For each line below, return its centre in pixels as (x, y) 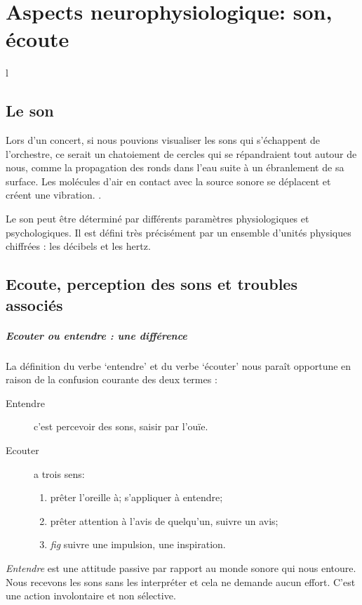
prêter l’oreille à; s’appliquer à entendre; (136, 497)
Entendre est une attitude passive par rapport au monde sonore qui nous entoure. (181, 567)
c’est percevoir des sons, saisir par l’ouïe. (121, 426)
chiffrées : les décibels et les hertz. (78, 246)
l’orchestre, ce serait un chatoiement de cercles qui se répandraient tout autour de (181, 153)
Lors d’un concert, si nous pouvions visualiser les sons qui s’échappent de (163, 140)
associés (34, 304)
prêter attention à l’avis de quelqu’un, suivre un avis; (164, 520)
